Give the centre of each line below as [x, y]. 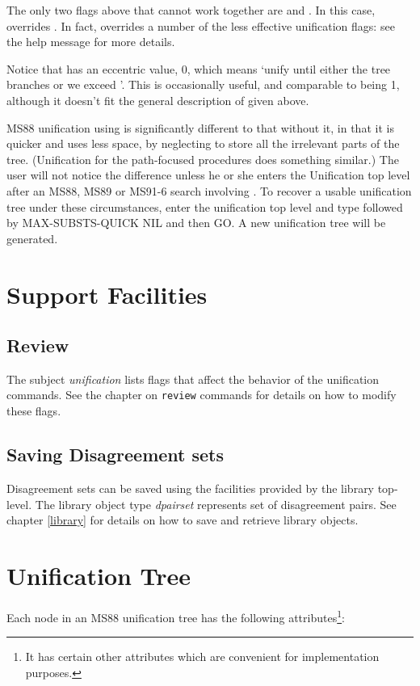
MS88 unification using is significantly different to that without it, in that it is [200, 127]
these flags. [34, 411]
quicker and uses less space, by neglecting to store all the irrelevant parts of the [203, 143]
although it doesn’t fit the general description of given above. [158, 100]
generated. [32, 238]
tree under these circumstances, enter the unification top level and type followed [205, 206]
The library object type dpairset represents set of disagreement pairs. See [216, 504]
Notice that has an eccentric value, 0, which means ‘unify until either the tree [199, 68]
